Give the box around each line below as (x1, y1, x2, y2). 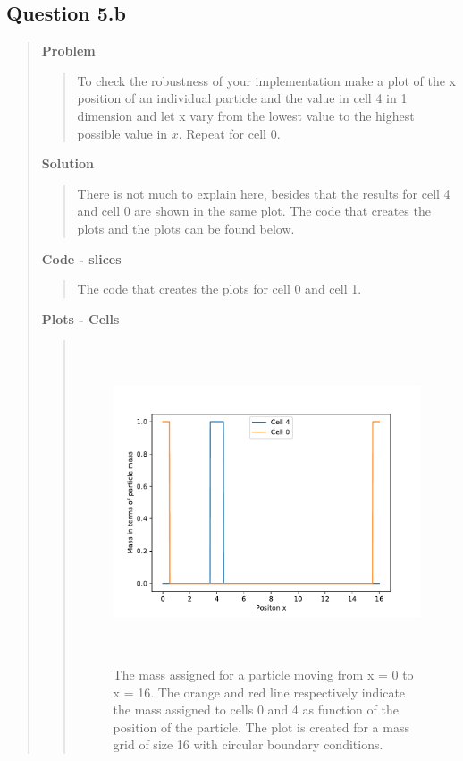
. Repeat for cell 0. (178, 124, 281, 142)
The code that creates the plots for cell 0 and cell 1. (77, 279, 362, 298)
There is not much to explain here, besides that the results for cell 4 (77, 184, 450, 202)
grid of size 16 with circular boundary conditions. (113, 735, 383, 754)
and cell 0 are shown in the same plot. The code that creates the (77, 201, 431, 220)
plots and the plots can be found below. (77, 218, 295, 237)
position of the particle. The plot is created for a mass (113, 717, 409, 736)
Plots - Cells (41, 309, 120, 328)
